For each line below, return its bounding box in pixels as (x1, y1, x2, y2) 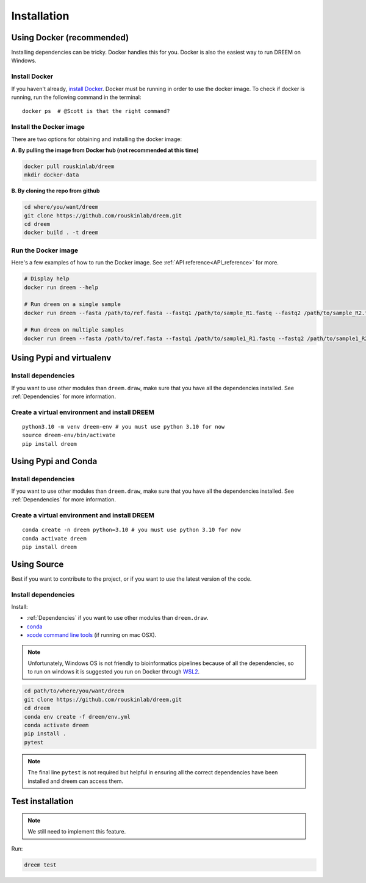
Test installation (11, 796, 74, 807)
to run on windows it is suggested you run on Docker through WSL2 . (27, 668, 200, 675)
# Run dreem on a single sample (24, 301, 121, 308)
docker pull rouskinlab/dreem (24, 162, 115, 170)
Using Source (11, 559, 64, 569)
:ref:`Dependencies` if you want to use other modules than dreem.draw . (26, 614, 209, 622)
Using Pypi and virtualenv (11, 353, 112, 363)
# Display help (24, 275, 70, 282)
